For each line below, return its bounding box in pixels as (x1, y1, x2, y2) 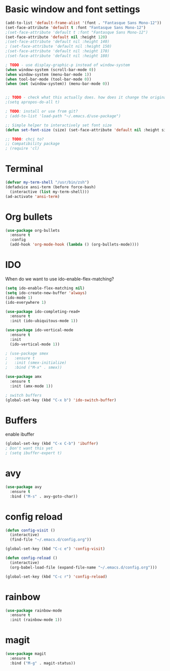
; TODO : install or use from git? (5, 109, 78, 114)
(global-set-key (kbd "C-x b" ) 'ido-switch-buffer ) (5, 397, 116, 403)
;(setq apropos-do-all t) (5, 100, 60, 105)
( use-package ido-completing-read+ (5, 309, 80, 314)
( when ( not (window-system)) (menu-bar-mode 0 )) (5, 81, 110, 87)
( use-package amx (5, 374, 42, 379)
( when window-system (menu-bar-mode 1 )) (5, 72, 92, 77)
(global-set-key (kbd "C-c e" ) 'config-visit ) (5, 546, 105, 551)
